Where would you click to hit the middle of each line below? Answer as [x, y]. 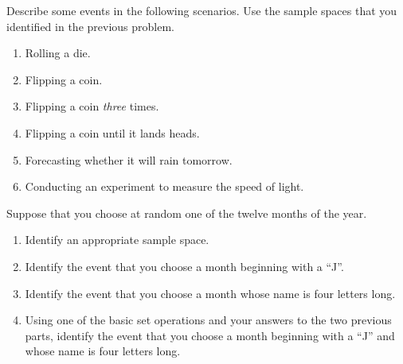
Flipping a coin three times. [92, 106]
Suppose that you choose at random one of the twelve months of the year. [187, 213]
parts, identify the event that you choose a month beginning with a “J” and [210, 335]
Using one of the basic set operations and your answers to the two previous [208, 320]
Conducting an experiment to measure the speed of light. [164, 186]
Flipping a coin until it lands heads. [112, 132]
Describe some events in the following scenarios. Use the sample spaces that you [202, 10]
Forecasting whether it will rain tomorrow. [129, 159]
